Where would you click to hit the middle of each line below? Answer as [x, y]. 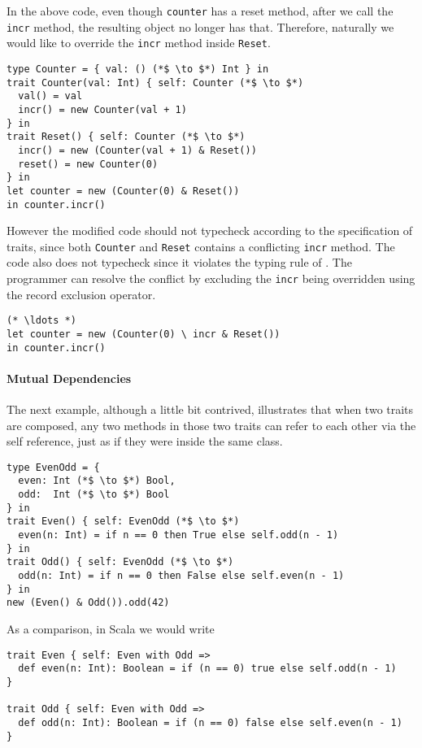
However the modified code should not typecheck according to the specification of [210, 230]
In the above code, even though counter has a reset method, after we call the [200, 11]
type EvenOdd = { [53, 467]
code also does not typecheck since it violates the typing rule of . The [179, 262]
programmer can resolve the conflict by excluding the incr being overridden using [211, 278]
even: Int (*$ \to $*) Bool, [97, 481]
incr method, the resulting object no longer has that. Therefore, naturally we [200, 26]
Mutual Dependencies [69, 378]
